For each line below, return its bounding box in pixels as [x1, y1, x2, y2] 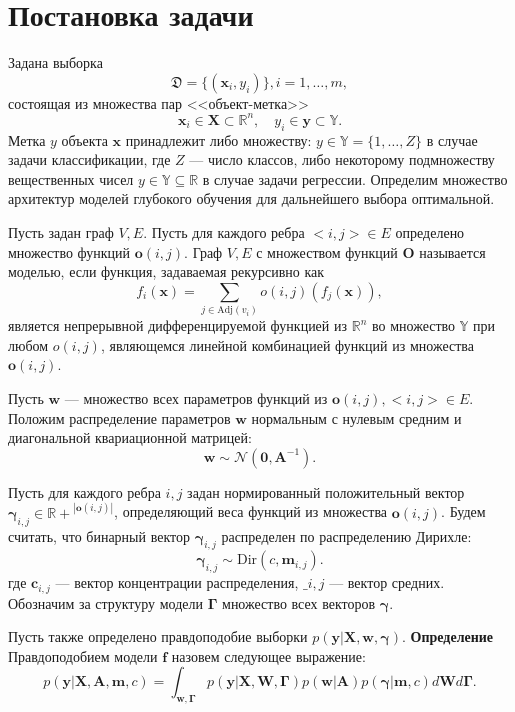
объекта [61, 129, 108, 150]
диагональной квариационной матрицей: [8, 427, 252, 448]
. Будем [441, 501, 486, 522]
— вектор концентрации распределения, [55, 572, 299, 593]
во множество [371, 315, 456, 336]
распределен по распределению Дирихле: [221, 525, 472, 546]
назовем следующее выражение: [171, 645, 366, 666]
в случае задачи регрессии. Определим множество [202, 168, 508, 189]
